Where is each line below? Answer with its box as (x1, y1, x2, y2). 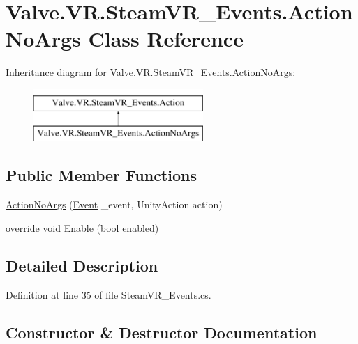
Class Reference (88, 24, 244, 53)
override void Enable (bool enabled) (6, 220, 159, 235)
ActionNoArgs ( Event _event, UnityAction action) (6, 197, 223, 212)
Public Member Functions (6, 164, 197, 186)
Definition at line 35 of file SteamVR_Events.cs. (6, 287, 211, 302)
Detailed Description (6, 254, 158, 276)
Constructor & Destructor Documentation (6, 321, 318, 343)
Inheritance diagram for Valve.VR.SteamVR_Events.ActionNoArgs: (6, 65, 296, 79)
